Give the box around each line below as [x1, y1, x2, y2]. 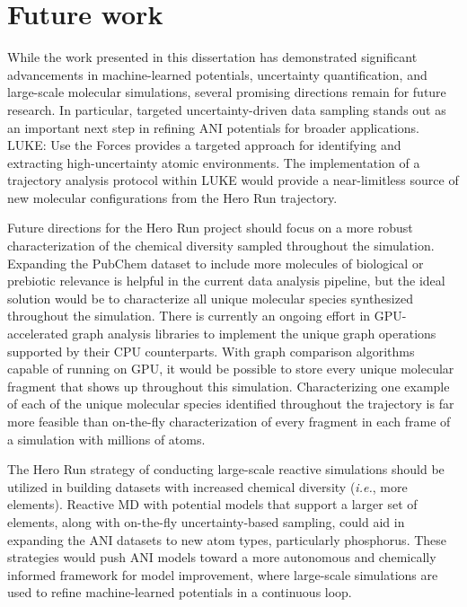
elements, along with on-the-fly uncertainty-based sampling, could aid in [7, 512, 405, 531]
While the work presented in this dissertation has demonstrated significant [7, 48, 418, 66]
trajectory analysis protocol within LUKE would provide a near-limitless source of [7, 171, 459, 189]
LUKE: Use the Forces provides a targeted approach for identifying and [7, 136, 401, 154]
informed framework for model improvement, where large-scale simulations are [7, 565, 438, 584]
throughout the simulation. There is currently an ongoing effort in [7, 306, 371, 325]
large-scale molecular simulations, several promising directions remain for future [7, 83, 446, 101]
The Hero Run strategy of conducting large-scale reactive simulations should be [7, 460, 445, 479]
